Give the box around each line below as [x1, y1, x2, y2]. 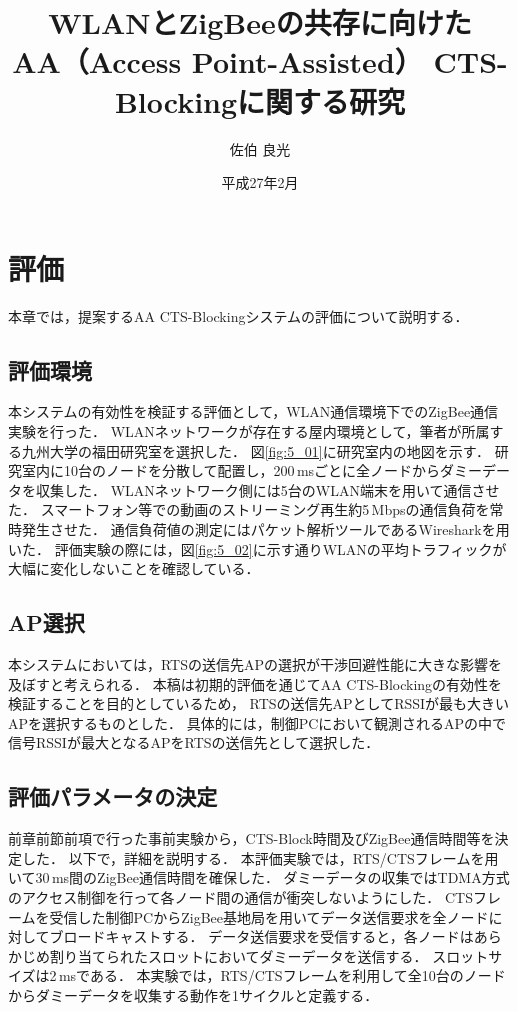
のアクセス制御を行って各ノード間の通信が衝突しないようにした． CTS [8, 886, 473, 907]
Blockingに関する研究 [114, 80, 406, 121]
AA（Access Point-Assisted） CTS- [12, 41, 508, 82]
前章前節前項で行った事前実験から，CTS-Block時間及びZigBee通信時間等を [8, 828, 495, 849]
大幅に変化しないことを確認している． [8, 558, 260, 579]
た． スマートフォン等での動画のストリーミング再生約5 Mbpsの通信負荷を [8, 499, 490, 520]
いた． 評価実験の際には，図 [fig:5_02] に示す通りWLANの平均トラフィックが [8, 538, 507, 559]
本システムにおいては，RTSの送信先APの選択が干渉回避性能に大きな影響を [8, 653, 502, 674]
